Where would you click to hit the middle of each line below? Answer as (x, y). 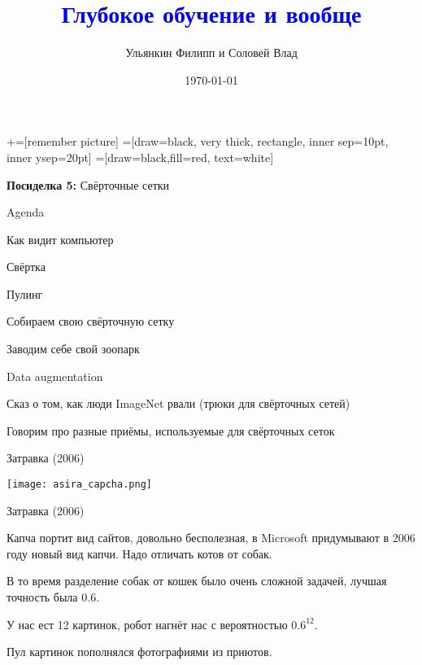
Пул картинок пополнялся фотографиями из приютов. (139, 652)
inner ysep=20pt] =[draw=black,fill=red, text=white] (140, 157)
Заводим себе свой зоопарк (73, 349)
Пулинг (25, 293)
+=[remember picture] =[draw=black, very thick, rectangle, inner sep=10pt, (198, 141)
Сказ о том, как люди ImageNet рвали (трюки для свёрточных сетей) (178, 403)
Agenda (26, 212)
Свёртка (26, 267)
